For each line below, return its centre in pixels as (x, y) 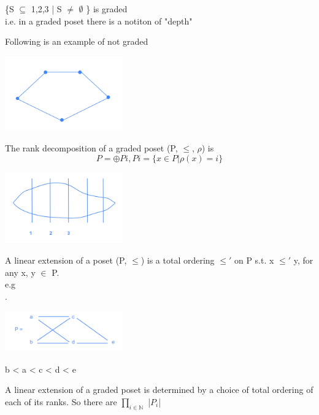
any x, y (20, 272)
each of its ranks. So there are (61, 401)
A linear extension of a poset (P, (66, 260)
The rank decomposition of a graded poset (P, (91, 148)
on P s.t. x (254, 260)
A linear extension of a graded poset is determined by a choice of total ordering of (159, 390)
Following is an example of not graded (77, 41)
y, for (303, 260)
